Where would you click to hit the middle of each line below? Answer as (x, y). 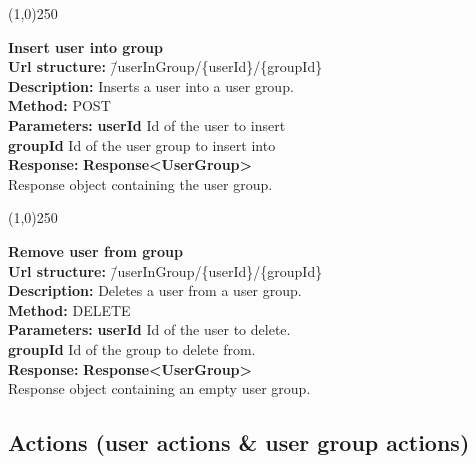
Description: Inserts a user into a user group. (151, 85)
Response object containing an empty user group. (159, 388)
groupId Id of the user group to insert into (142, 144)
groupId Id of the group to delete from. (132, 348)
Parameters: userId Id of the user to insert (147, 124)
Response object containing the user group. (140, 183)
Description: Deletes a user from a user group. (155, 290)
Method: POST (59, 105)
